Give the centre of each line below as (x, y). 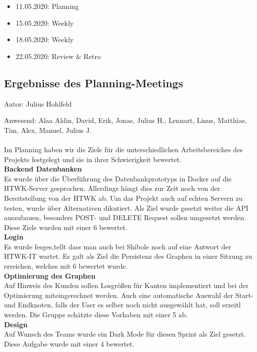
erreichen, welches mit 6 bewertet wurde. (66, 266)
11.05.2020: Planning (47, 6)
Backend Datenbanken (43, 169)
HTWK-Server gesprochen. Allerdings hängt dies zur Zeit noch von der (112, 188)
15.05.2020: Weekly (45, 23)
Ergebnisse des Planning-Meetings (94, 83)
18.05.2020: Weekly (45, 39)
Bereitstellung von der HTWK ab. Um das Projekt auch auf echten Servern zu (124, 198)
